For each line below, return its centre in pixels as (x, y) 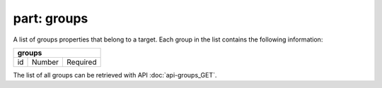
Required (82, 62)
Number (45, 62)
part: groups (51, 18)
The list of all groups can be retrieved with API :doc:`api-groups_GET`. (115, 75)
